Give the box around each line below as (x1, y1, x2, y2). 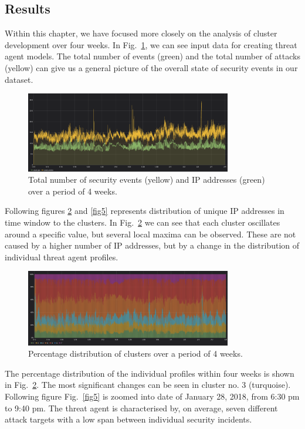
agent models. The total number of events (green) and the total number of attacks (5, 50, 300, 62)
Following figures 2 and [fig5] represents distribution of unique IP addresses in (5, 205, 284, 217)
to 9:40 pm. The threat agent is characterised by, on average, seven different (5, 401, 278, 414)
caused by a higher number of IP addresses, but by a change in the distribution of (5, 239, 300, 252)
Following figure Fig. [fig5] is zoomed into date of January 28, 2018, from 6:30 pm (5, 390, 300, 403)
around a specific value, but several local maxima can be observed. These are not (5, 227, 296, 240)
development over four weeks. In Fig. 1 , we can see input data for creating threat (5, 38, 297, 51)
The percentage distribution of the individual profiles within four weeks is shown (5, 367, 294, 379)
